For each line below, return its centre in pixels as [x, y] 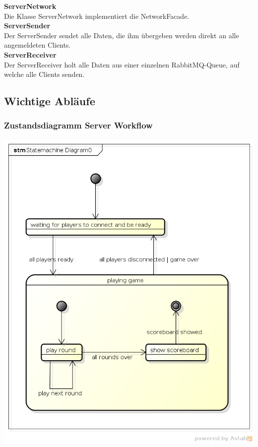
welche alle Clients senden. [44, 74]
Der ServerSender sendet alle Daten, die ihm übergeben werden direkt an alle [122, 35]
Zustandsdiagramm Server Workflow [78, 125]
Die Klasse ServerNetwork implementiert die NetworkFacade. [97, 16]
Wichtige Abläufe [50, 101]
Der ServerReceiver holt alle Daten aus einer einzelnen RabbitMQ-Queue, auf [122, 64]
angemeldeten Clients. [37, 45]
